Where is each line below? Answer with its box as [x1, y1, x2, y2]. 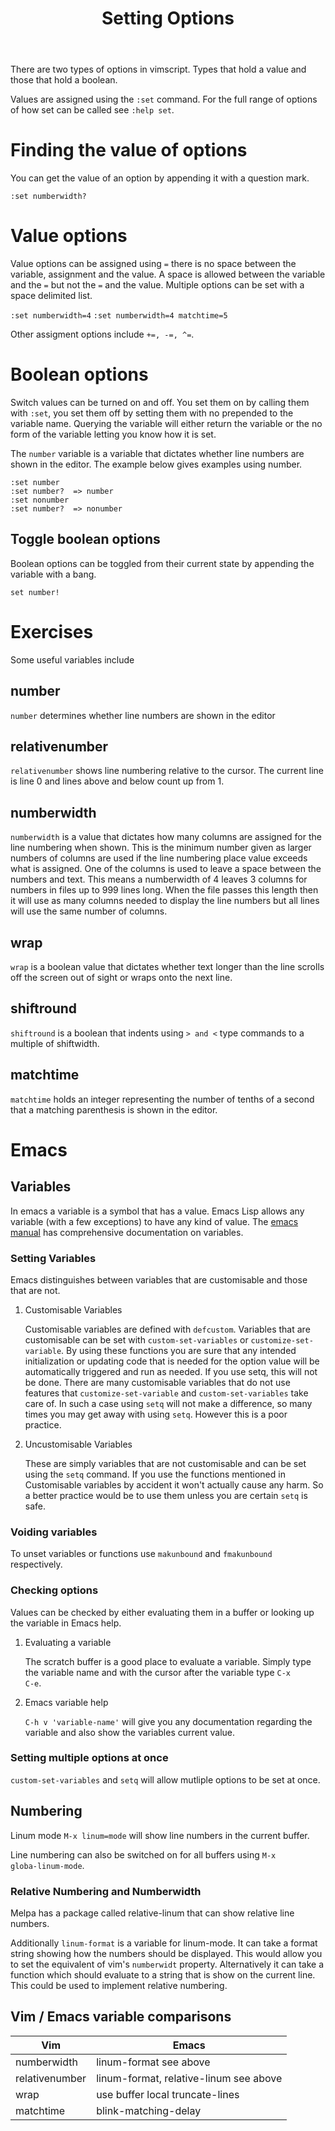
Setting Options [101, 7, 235, 30]
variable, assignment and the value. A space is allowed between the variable [10, 268, 326, 281]
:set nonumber [10, 495, 70, 505]
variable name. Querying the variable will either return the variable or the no [10, 418, 323, 429]
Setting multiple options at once [10, 1751, 169, 1765]
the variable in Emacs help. [10, 1617, 122, 1629]
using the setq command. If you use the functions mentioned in [24, 1468, 286, 1480]
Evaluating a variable [24, 1636, 112, 1648]
